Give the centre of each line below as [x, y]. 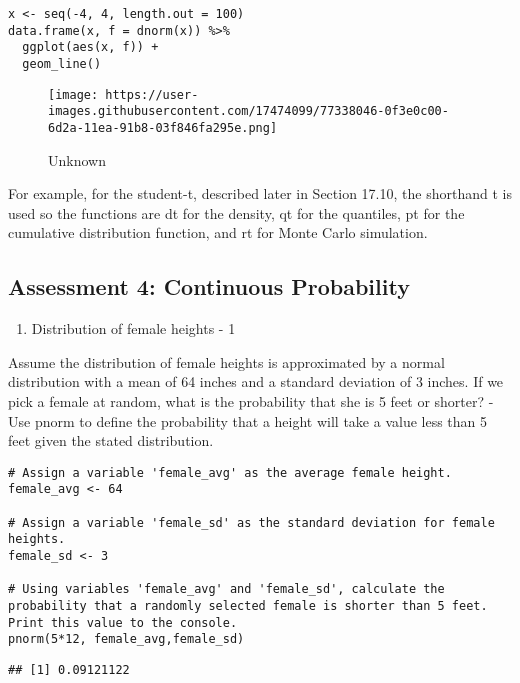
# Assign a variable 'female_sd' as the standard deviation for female [251, 522]
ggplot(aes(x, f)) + [90, 47]
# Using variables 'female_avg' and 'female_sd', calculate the [226, 589]
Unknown [77, 159]
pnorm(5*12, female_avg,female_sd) [126, 639]
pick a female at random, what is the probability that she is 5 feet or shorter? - [251, 400]
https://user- [152, 94]
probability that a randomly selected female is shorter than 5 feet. [248, 605]
